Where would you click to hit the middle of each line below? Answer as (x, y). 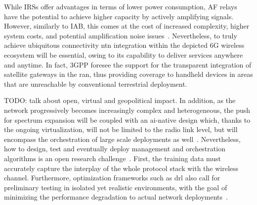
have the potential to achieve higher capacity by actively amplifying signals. (119, 16)
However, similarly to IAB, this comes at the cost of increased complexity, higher (127, 26)
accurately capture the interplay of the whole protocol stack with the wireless (121, 168)
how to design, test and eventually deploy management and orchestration (115, 149)
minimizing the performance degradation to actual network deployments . (116, 197)
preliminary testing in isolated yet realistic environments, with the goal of (116, 187)
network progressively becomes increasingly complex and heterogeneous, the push (127, 110)
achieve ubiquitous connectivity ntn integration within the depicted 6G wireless (124, 45)
